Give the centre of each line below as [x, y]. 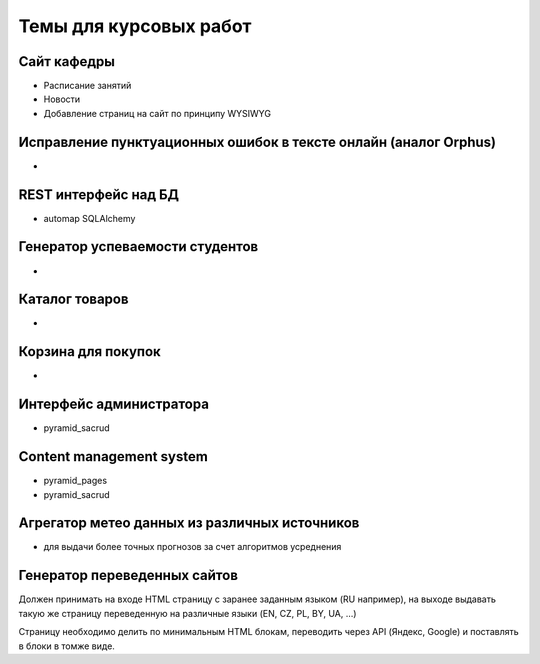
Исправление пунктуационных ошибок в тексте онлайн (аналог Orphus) [257, 141]
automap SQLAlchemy [89, 218]
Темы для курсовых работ [135, 26]
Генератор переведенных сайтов [128, 575]
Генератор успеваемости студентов [138, 246]
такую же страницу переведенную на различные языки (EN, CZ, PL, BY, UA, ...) [187, 613]
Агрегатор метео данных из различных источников [189, 523]
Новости [62, 99]
